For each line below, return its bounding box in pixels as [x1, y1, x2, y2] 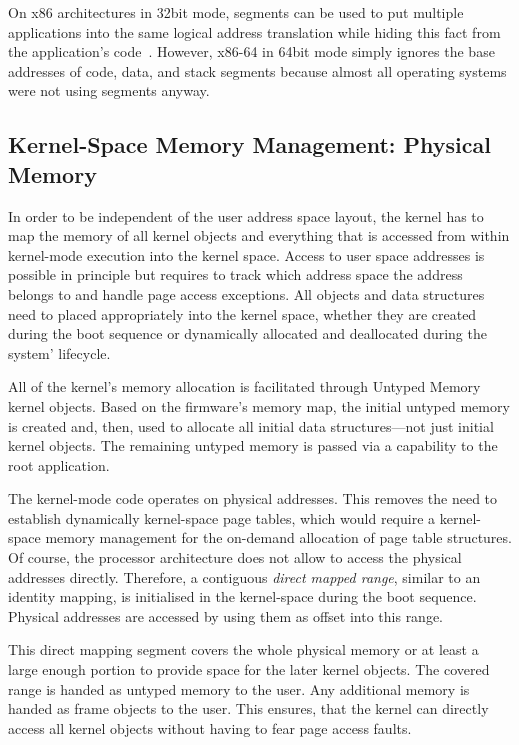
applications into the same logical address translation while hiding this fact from [8, 21, 501, 42]
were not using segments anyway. [8, 80, 210, 101]
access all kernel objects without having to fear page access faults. [8, 717, 412, 738]
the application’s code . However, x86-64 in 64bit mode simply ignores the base [8, 41, 495, 62]
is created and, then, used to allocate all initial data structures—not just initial [8, 415, 494, 436]
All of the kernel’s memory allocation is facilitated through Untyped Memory [8, 376, 481, 397]
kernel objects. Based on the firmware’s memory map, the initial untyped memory [8, 395, 510, 416]
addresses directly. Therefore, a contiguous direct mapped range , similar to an [8, 566, 481, 587]
